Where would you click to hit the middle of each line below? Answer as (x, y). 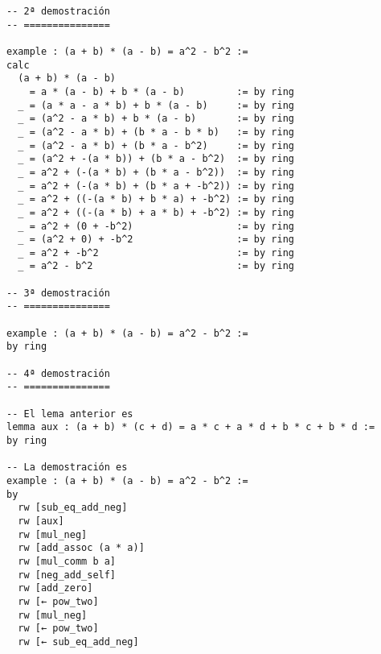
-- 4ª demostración (58, 373)
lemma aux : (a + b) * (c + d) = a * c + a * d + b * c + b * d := (191, 427)
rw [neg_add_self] (67, 575)
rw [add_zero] (55, 588)
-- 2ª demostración (58, 11)
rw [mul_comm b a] (67, 561)
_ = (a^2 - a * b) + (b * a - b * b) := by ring (156, 132)
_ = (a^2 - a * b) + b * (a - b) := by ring (156, 119)
